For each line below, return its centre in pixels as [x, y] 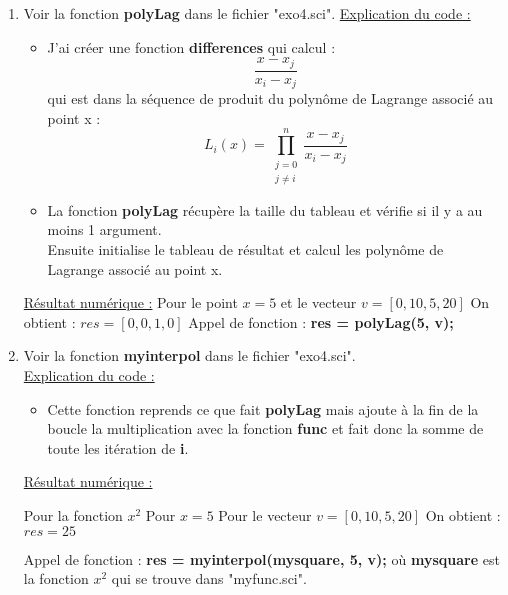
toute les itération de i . [118, 447]
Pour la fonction [73, 515]
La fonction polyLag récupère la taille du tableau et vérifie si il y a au [265, 209]
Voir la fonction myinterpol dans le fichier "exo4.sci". [189, 355]
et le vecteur [318, 302]
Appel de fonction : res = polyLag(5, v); [321, 321]
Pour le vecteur [265, 515]
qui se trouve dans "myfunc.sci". [209, 578]
